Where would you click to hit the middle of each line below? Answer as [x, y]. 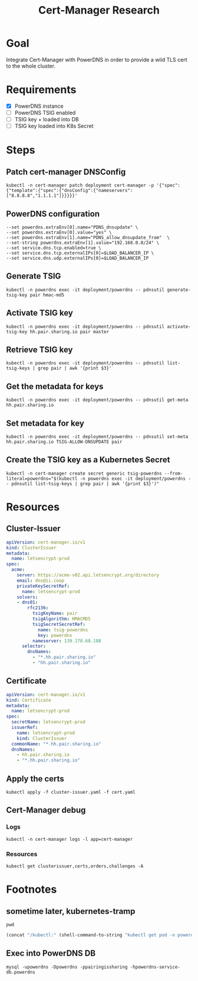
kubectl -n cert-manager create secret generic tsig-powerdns [84, 473]
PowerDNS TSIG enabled [45, 112]
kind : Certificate [29, 700]
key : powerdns [55, 635]
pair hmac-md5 [47, 295]
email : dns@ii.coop [41, 581]
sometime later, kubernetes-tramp [71, 911]
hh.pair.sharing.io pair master [70, 332]
